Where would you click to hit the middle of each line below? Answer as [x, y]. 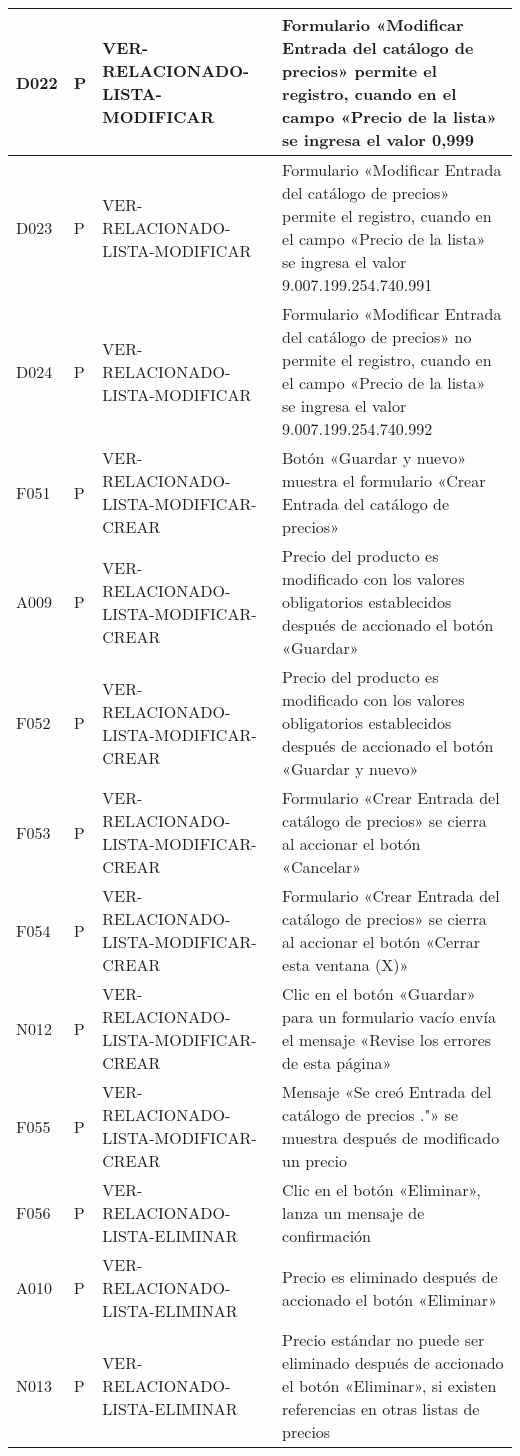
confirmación [326, 1235]
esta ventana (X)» [345, 964]
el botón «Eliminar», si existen [389, 1385]
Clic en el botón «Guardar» [379, 993]
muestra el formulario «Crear [384, 480]
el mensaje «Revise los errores [387, 1039]
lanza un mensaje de [353, 1212]
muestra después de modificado [391, 1137]
